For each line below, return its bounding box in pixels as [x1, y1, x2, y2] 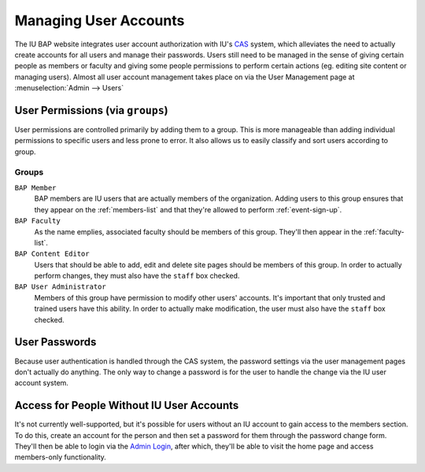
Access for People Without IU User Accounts [14, 399, 239, 412]
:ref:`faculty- [363, 227, 405, 236]
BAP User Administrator [14, 282, 106, 291]
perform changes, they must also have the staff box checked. [34, 271, 240, 281]
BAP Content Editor [14, 249, 90, 259]
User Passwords [14, 335, 97, 349]
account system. [14, 378, 68, 388]
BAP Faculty [14, 216, 61, 226]
